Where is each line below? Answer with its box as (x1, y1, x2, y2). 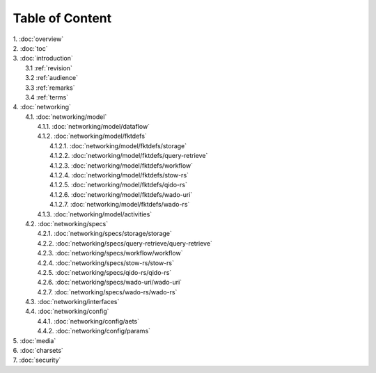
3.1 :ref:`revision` (25, 63, 72, 72)
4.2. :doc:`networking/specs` (25, 219, 108, 228)
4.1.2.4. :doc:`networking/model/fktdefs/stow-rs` (49, 171, 189, 180)
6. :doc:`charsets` (13, 347, 64, 355)
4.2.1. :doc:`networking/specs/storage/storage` (37, 230, 172, 238)
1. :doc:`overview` (13, 35, 64, 43)
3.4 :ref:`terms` (25, 93, 69, 101)
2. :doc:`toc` (13, 44, 48, 52)
